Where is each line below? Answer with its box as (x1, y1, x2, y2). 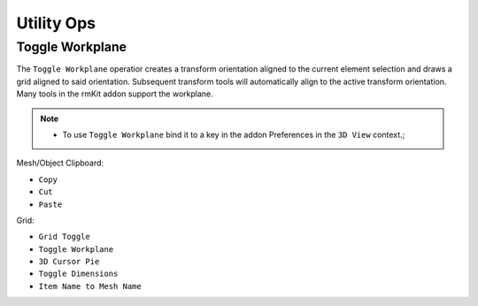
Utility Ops (16, 13, 96, 33)
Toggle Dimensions (38, 269, 119, 279)
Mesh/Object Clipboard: (16, 157, 104, 168)
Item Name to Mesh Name (38, 281, 142, 291)
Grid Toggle (38, 232, 90, 242)
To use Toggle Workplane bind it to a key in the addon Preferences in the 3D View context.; (62, 129, 405, 140)
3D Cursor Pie (38, 256, 100, 267)
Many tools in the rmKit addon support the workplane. (16, 88, 214, 99)
